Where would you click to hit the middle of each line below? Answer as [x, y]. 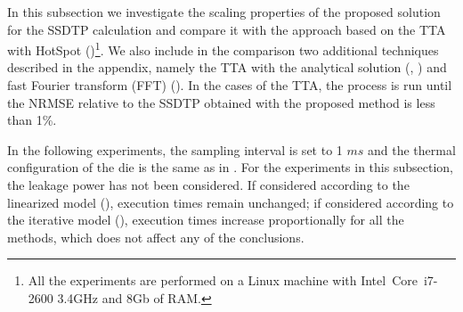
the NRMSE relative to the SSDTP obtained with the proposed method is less [221, 102]
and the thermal [412, 149]
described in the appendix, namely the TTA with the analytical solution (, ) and [227, 67]
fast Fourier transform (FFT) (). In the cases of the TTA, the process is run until [230, 85]
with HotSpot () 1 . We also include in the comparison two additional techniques [223, 49]
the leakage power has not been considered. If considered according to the [208, 185]
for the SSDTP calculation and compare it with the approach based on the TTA [227, 29]
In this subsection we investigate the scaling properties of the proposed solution [224, 12]
